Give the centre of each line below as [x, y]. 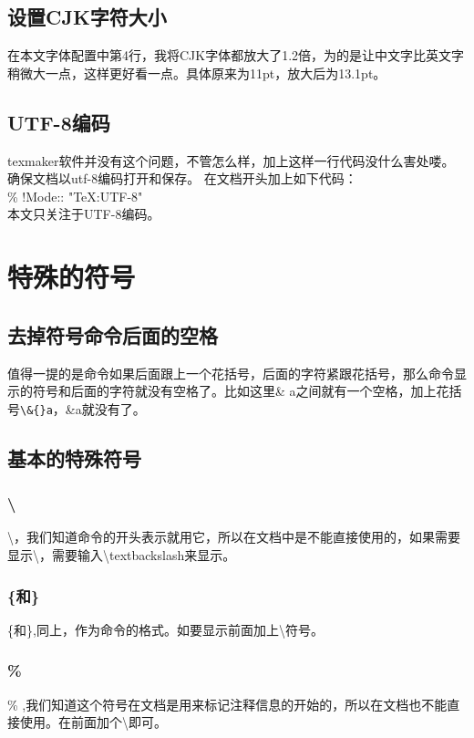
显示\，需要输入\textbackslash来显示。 [122, 554]
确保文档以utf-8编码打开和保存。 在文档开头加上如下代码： [182, 178]
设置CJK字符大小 [87, 17]
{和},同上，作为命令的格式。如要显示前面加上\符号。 [165, 629]
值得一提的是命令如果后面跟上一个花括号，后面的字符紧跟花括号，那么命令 [231, 373]
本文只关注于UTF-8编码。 [84, 214]
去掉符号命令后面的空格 [113, 334]
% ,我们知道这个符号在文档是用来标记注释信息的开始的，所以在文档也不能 [227, 704]
